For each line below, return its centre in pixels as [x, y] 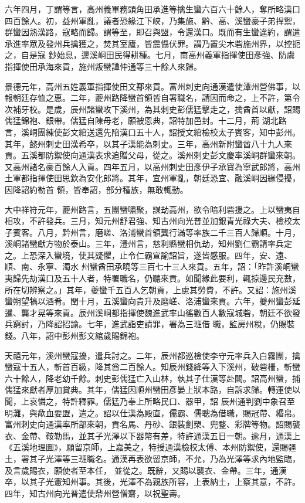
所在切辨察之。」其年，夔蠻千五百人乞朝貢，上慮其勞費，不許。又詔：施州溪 [150, 289]
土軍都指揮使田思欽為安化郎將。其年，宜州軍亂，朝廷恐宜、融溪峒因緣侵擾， [152, 178]
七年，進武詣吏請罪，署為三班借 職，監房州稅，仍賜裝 [191, 324]
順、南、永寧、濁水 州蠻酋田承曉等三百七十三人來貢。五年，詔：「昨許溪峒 [148, 266]
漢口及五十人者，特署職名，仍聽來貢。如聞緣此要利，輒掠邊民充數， [169, 278]
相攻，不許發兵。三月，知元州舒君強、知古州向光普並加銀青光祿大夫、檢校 [148, 221]
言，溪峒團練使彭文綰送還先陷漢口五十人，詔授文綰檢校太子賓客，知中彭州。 [152, 132]
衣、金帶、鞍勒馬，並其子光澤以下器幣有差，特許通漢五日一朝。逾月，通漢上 [152, 435]
